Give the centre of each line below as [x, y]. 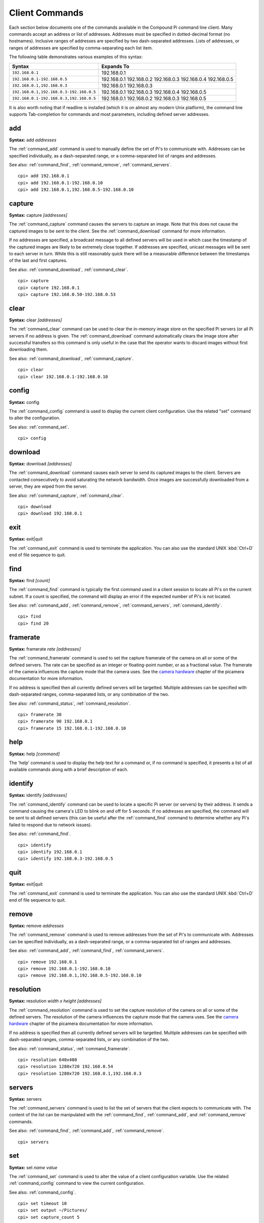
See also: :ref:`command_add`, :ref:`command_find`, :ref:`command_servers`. [87, 951]
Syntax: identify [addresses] [38, 795]
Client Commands [46, 13]
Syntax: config [24, 402]
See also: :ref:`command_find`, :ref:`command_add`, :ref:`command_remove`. [87, 1131]
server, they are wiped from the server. [48, 486]
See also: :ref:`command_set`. [39, 427]
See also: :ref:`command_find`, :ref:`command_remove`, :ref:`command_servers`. [90, 164]
